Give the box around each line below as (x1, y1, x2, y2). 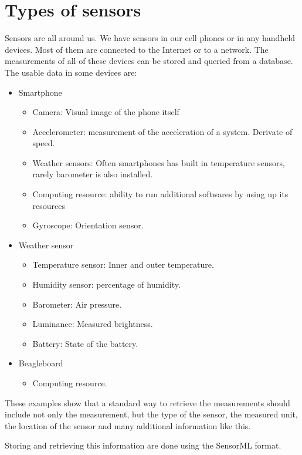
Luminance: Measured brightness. (32, 318, 153, 330)
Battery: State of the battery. (32, 337, 138, 349)
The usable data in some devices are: (5, 66, 137, 78)
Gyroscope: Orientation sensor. (32, 219, 144, 231)
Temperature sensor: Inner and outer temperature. (32, 258, 214, 271)
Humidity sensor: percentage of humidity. (32, 278, 181, 291)
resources (32, 199, 66, 211)
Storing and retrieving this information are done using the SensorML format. (5, 439, 281, 451)
